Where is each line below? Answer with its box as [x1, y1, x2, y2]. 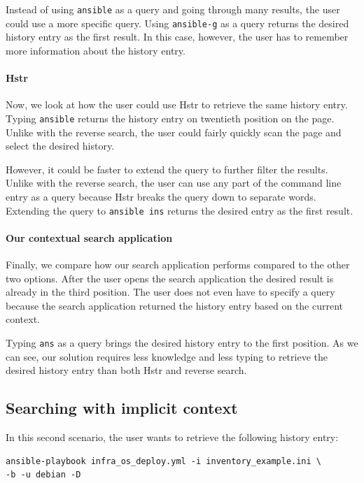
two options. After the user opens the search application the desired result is [6, 271, 334, 285]
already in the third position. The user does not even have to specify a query [6, 284, 335, 299]
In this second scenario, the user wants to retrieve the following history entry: [6, 429, 339, 444]
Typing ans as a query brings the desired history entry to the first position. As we [6, 335, 358, 349]
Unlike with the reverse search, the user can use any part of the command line [6, 175, 342, 190]
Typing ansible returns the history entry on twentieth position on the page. [6, 110, 335, 125]
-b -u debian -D [6, 470, 81, 480]
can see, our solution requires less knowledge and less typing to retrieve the [6, 349, 328, 363]
